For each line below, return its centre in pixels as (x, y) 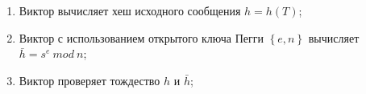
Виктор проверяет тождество (89, 80)
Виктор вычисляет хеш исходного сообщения (130, 10)
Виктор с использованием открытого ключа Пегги (141, 37)
